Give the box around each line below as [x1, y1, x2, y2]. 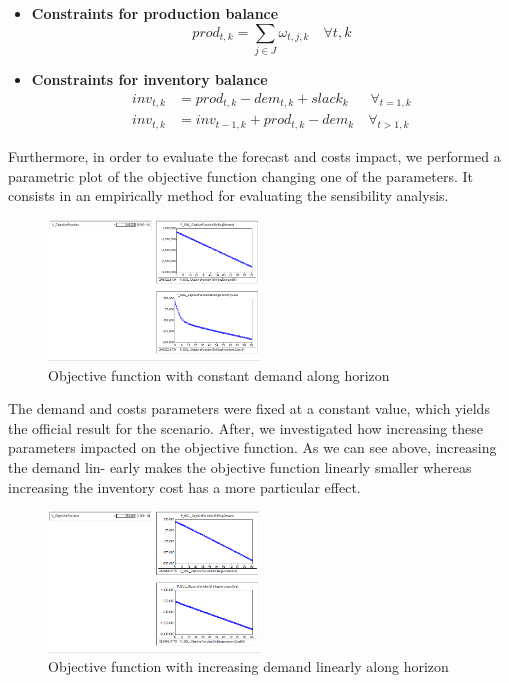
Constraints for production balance [31, 3, 279, 23]
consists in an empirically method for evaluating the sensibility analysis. [8, 185, 449, 206]
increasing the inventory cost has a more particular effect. [8, 476, 361, 497]
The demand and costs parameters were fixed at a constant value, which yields [8, 398, 490, 419]
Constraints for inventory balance [31, 68, 268, 89]
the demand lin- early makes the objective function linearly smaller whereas [8, 456, 472, 477]
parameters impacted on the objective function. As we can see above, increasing [8, 437, 497, 458]
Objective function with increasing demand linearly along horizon [48, 656, 449, 677]
